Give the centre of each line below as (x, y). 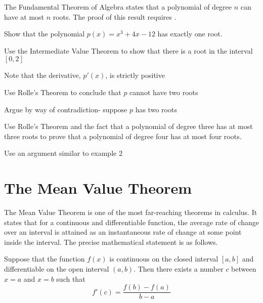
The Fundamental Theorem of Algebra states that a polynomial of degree (118, 7)
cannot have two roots (164, 92)
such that (71, 278)
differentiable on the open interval (57, 269)
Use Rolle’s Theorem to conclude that (63, 92)
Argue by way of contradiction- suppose (66, 109)
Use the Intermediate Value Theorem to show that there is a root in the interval (128, 50)
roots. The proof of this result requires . (115, 16)
